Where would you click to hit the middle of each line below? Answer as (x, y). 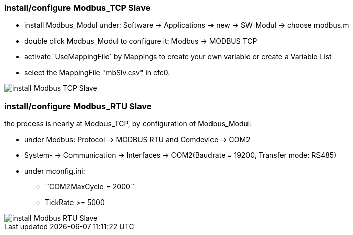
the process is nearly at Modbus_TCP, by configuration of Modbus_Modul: (128, 124)
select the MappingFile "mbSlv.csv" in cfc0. (97, 73)
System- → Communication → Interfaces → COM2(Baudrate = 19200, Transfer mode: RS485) (181, 155)
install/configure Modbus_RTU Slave (78, 106)
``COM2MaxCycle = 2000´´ (90, 187)
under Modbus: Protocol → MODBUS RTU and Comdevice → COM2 (137, 140)
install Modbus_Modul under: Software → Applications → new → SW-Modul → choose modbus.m (187, 25)
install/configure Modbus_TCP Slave (77, 8)
